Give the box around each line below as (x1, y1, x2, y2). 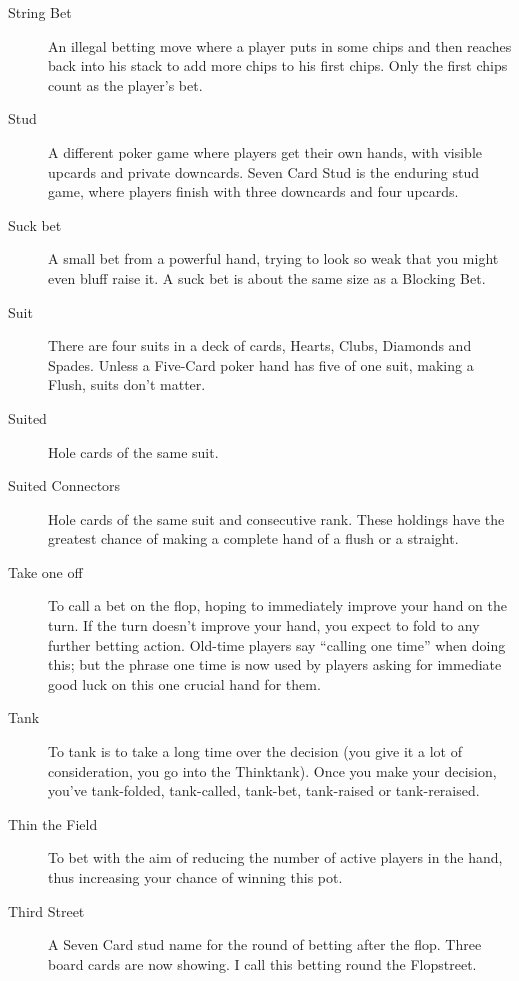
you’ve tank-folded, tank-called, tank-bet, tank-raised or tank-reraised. (48, 780, 480, 801)
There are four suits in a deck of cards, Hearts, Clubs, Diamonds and (48, 335, 472, 356)
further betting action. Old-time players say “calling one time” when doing (48, 634, 506, 655)
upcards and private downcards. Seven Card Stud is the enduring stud (48, 161, 480, 182)
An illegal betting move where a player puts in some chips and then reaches (48, 35, 512, 56)
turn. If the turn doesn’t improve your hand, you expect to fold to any (48, 615, 480, 636)
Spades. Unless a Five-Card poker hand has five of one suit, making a (48, 354, 474, 375)
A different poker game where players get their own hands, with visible (48, 141, 483, 162)
